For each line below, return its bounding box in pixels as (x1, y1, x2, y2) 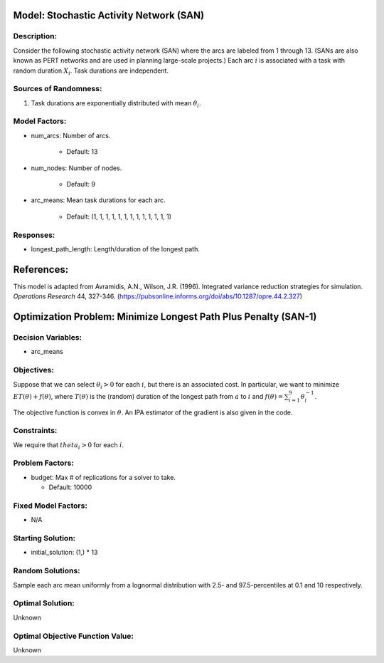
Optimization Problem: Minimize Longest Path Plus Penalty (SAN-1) (13, 310, 317, 323)
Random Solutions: (13, 566, 81, 576)
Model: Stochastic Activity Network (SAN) (13, 9, 205, 21)
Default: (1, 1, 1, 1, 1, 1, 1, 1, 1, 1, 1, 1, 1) (66, 212, 172, 221)
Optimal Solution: (13, 598, 75, 608)
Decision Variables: (13, 333, 82, 342)
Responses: (13, 230, 55, 240)
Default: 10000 (48, 483, 92, 491)
